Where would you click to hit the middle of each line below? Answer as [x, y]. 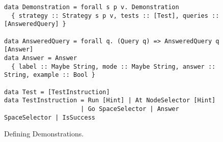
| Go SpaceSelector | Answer [130, 109]
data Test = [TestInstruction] [57, 92]
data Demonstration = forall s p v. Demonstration [92, 7]
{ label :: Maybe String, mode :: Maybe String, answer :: [114, 66]
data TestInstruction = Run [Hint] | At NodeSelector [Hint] [110, 101]
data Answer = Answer [41, 58]
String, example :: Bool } [50, 75]
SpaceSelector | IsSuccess [50, 117]
